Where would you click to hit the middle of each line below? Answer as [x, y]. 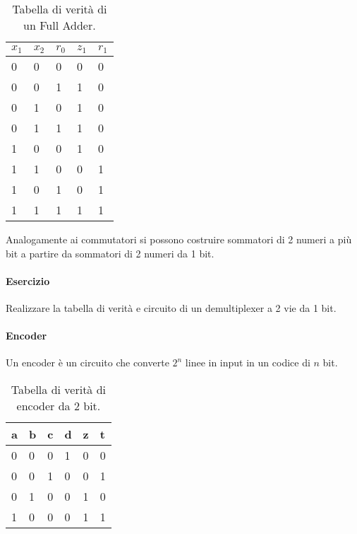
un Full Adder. [60, 25]
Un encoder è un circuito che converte [87, 362]
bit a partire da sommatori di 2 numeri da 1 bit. [110, 253]
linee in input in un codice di [248, 362]
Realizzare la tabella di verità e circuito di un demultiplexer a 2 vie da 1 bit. [171, 307]
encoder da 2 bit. [59, 405]
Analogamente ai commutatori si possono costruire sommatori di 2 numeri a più [179, 239]
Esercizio [28, 280]
